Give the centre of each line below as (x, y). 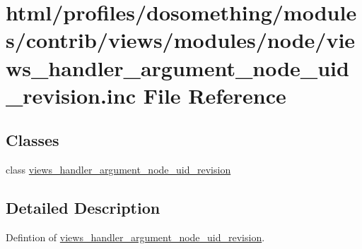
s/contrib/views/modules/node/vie (181, 40)
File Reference (215, 95)
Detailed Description (83, 208)
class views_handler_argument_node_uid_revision (118, 170)
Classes (33, 140)
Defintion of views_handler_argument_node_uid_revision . (135, 237)
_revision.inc (71, 95)
